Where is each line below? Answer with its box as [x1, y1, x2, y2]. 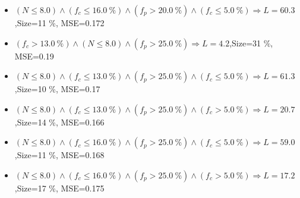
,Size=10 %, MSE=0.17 [14, 83, 100, 95]
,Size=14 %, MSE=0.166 [14, 115, 105, 128]
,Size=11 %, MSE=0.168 [14, 149, 105, 161]
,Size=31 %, [229, 36, 273, 49]
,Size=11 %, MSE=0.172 [14, 17, 105, 29]
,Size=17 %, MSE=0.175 [14, 181, 105, 194]
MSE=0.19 [14, 49, 54, 62]
